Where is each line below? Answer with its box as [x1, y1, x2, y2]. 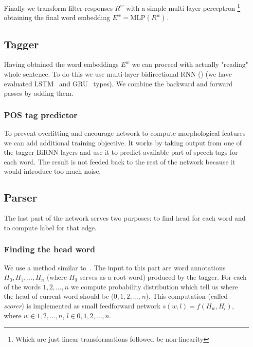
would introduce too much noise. [4, 166, 101, 176]
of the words [4, 281, 41, 291]
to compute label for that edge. [4, 222, 97, 232]
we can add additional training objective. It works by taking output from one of [4, 137, 242, 147]
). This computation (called [145, 291, 228, 301]
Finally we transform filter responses [4, 2, 113, 13]
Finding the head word [4, 243, 95, 255]
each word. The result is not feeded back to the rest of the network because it [4, 156, 235, 166]
